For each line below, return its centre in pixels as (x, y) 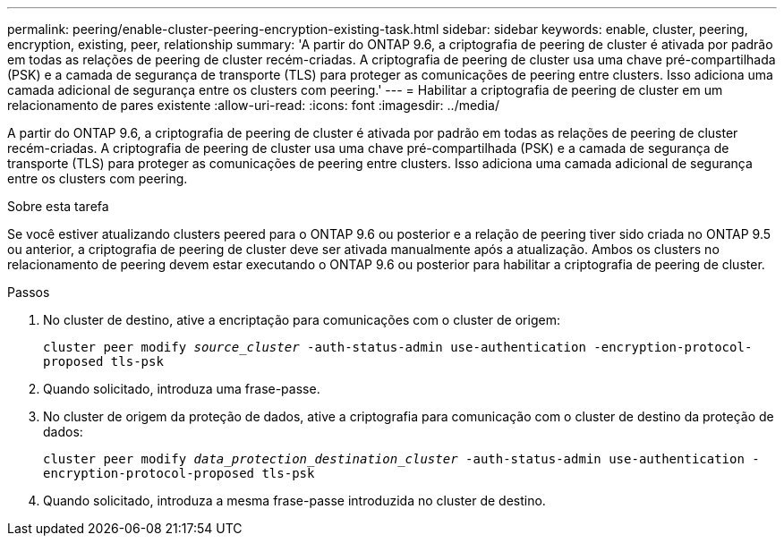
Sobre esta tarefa (58, 206)
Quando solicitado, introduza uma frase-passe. (182, 389)
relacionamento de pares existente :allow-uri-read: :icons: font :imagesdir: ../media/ (253, 105)
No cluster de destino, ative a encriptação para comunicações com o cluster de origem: (302, 320)
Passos (29, 292)
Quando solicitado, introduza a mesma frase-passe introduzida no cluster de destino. (294, 501)
